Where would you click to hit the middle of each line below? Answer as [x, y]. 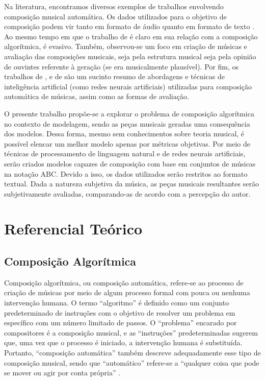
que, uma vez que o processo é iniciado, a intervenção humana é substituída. [123, 342]
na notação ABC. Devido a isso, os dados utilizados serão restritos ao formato [126, 173]
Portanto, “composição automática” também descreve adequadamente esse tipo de [132, 353]
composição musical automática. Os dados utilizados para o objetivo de [115, 16]
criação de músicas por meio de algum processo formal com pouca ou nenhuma [127, 292]
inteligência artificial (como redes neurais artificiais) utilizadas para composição [128, 86]
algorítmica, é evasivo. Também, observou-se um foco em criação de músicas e [126, 46]
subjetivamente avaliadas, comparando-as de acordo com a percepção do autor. [127, 193]
